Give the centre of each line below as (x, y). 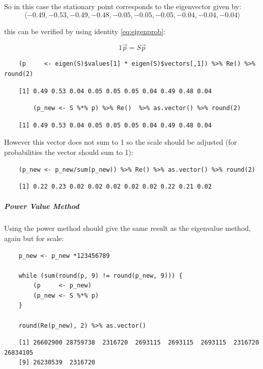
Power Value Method (42, 206)
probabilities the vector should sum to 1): (69, 152)
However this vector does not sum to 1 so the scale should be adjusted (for (121, 142)
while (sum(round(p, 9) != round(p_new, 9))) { (100, 275)
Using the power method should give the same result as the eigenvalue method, (127, 228)
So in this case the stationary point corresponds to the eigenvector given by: (123, 6)
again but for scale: (34, 238)
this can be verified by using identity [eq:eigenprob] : (85, 31)
